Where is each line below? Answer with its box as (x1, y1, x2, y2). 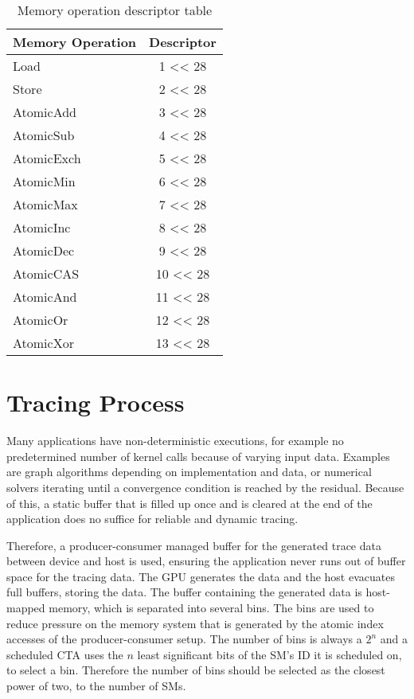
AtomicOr (13, 310, 68, 329)
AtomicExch (13, 149, 81, 167)
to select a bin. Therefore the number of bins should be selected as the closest (6, 662, 385, 678)
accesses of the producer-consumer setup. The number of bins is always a (6, 631, 362, 647)
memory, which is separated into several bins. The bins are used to (49, 599, 374, 616)
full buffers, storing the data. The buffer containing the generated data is (6, 584, 362, 600)
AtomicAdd (13, 103, 77, 121)
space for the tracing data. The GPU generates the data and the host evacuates (6, 568, 395, 584)
